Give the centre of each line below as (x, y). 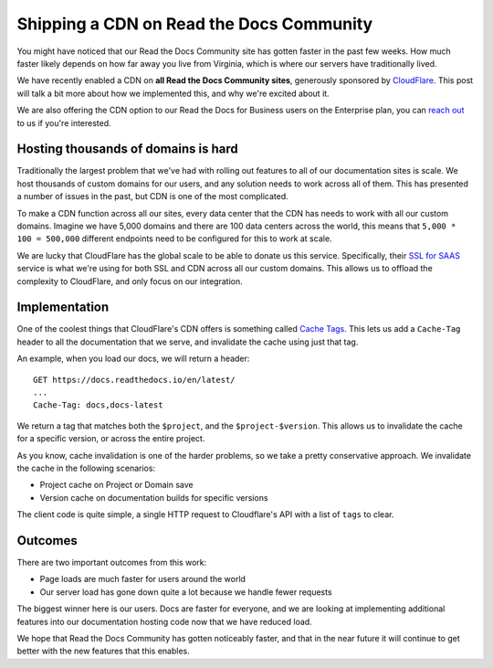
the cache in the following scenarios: (86, 468)
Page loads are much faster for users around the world (143, 579)
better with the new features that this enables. (104, 651)
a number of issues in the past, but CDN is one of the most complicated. (152, 196)
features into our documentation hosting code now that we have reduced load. (164, 621)
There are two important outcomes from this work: (112, 563)
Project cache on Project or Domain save (116, 485)
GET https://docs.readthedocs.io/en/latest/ (135, 380)
